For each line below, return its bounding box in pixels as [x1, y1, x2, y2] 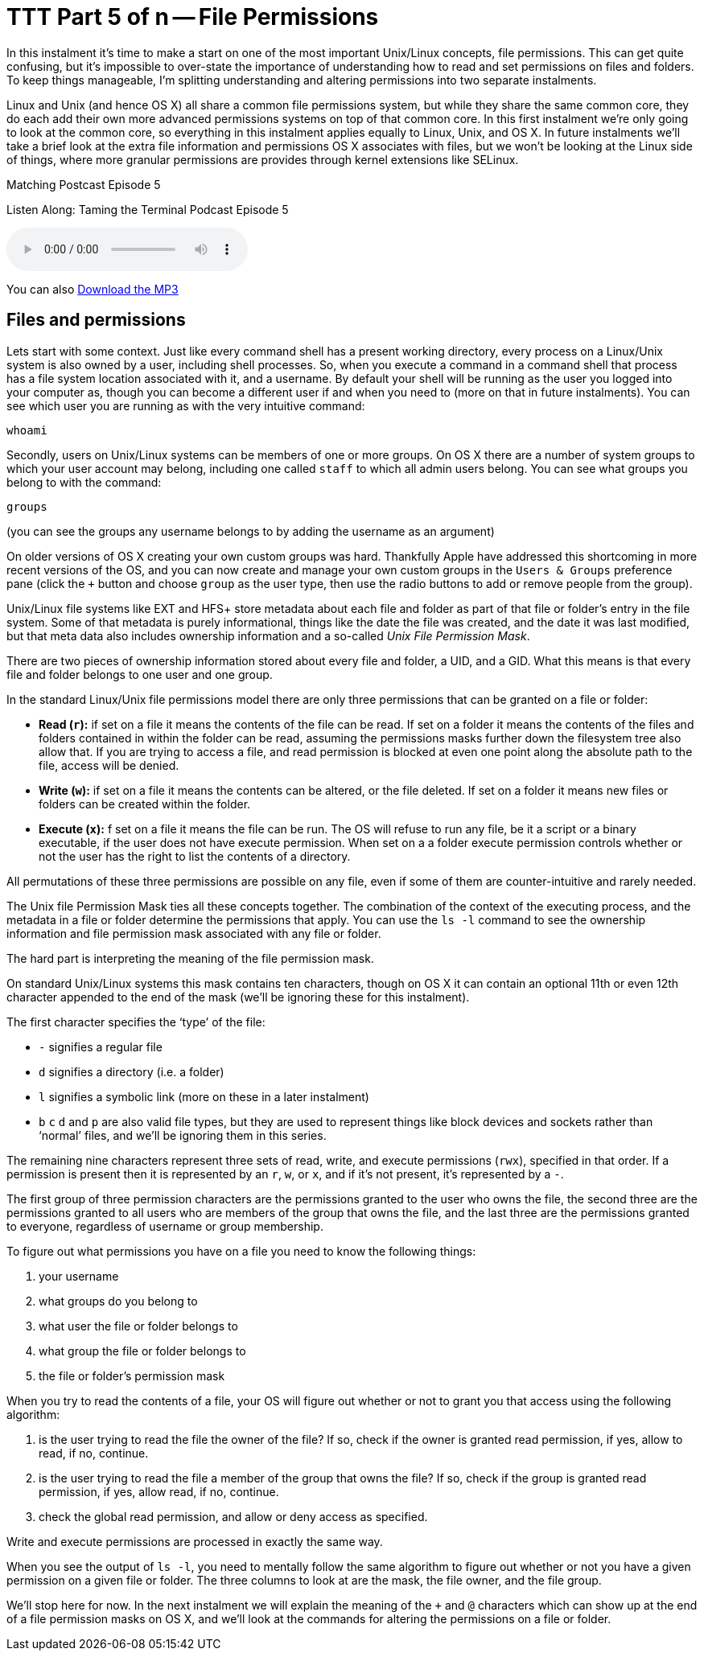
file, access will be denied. [39, 758, 179, 772]
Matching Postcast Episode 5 [6, 177, 161, 191]
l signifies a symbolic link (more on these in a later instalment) [39, 1089, 369, 1104]
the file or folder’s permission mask [39, 1368, 225, 1383]
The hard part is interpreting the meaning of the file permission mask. [6, 951, 374, 965]
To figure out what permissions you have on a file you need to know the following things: [6, 1244, 476, 1258]
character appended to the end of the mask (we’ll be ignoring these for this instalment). [6, 989, 470, 1004]
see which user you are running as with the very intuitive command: [6, 398, 365, 413]
